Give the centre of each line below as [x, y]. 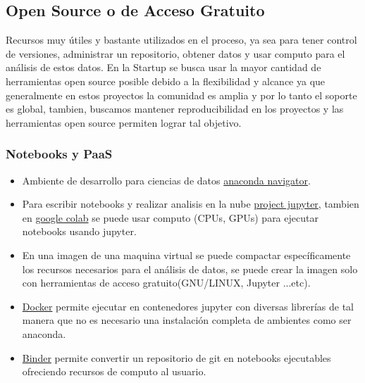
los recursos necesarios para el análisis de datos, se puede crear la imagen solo [190, 269]
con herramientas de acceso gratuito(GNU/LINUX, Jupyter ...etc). [166, 283]
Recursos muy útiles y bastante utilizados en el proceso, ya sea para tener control [181, 40]
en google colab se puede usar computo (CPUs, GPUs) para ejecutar [170, 217]
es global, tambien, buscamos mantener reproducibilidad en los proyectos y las [175, 109]
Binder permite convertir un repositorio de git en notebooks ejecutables [177, 357]
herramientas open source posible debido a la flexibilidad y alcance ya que [166, 81]
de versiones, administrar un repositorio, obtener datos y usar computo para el [175, 53]
